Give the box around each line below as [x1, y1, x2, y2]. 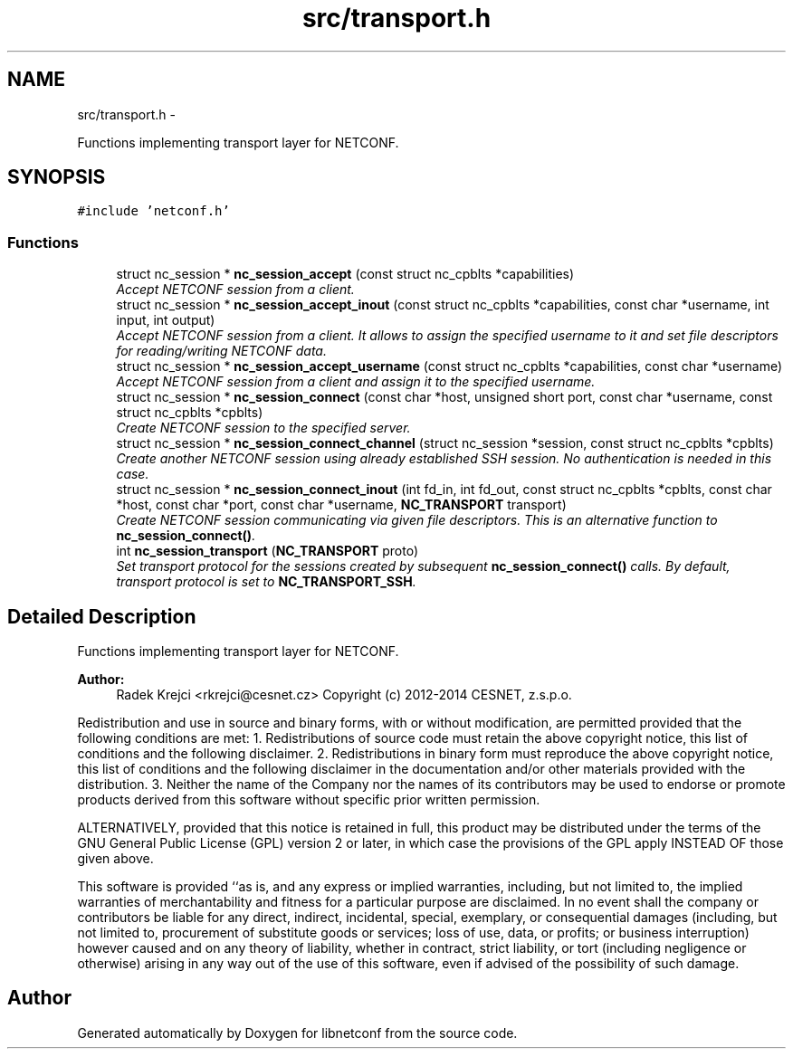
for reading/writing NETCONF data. [116, 343, 327, 359]
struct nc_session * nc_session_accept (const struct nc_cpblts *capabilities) [116, 266, 575, 282]
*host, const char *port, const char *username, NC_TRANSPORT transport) [116, 497, 567, 513]
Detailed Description [7, 604, 196, 628]
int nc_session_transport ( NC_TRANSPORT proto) [116, 543, 419, 559]
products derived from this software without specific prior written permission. [77, 792, 540, 808]
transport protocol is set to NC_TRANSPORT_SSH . [116, 574, 416, 590]
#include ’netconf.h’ [77, 204, 230, 219]
